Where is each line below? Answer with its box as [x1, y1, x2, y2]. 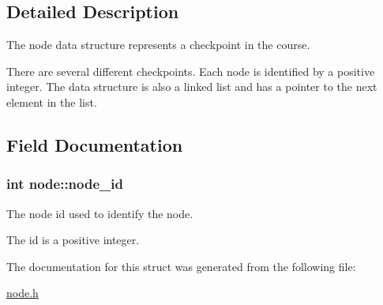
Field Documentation [6, 132, 183, 156]
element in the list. [6, 93, 97, 110]
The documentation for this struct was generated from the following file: [6, 258, 356, 274]
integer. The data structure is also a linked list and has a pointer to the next [6, 78, 377, 95]
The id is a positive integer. [6, 232, 140, 248]
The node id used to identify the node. [6, 205, 193, 221]
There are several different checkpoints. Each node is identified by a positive [6, 62, 375, 79]
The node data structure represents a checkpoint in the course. [6, 36, 310, 53]
